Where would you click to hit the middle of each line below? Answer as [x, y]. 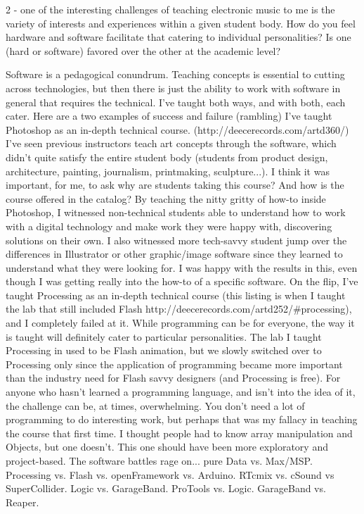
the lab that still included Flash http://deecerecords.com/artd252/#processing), [179, 309]
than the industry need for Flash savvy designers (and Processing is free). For [173, 378]
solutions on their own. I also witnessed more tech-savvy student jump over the [176, 240]
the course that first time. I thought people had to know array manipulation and [179, 433]
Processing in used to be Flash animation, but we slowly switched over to [164, 350]
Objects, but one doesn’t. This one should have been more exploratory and [167, 447]
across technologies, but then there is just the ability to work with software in [173, 88]
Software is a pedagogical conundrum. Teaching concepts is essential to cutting [175, 74]
